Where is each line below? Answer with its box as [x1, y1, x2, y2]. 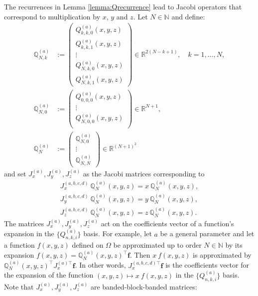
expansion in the [4, 228, 54, 239]
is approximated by [193, 250, 252, 260]
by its [225, 240, 243, 250]
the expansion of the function [4, 270, 94, 280]
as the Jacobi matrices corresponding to [83, 168, 205, 178]
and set [4, 168, 26, 178]
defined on [72, 240, 104, 250]
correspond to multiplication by [4, 11, 101, 21]
